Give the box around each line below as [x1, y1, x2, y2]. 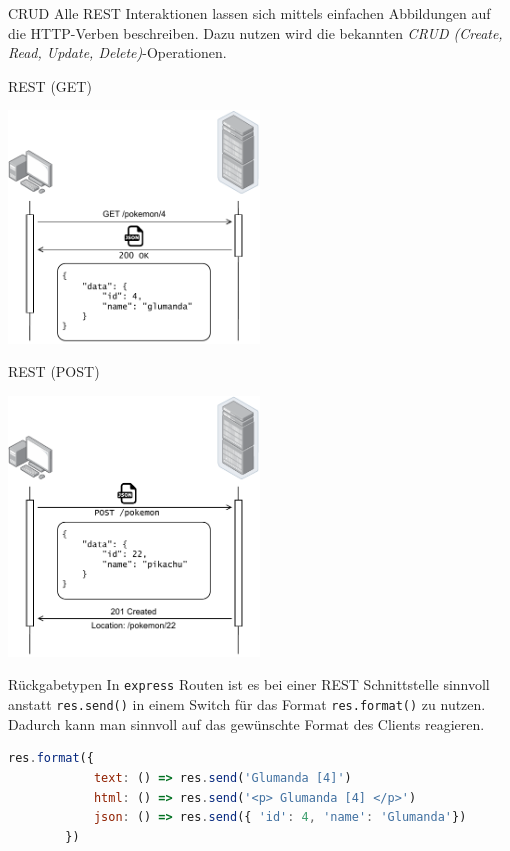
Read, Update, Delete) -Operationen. [8, 42, 227, 63]
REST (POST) [8, 361, 100, 382]
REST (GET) [8, 75, 92, 96]
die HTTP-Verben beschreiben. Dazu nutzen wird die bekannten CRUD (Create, [8, 22, 503, 43]
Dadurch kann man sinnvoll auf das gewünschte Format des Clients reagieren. [8, 713, 485, 734]
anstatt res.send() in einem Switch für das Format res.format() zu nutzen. [8, 694, 486, 715]
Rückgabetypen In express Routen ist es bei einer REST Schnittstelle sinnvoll [8, 674, 490, 695]
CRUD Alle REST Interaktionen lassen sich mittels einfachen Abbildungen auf [8, 3, 491, 23]
